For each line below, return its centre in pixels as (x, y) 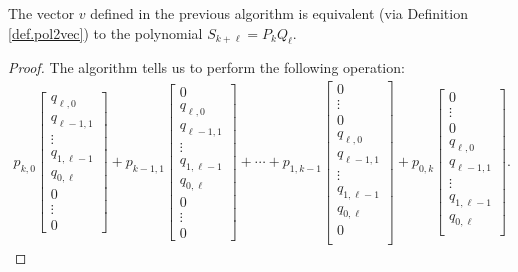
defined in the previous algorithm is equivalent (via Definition (279, 13)
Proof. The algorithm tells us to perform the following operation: (206, 67)
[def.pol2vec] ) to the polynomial (105, 32)
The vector (41, 13)
